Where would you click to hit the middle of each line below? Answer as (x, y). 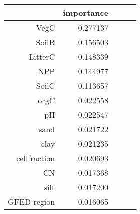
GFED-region (32, 202)
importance (86, 12)
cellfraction (36, 158)
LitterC (42, 56)
